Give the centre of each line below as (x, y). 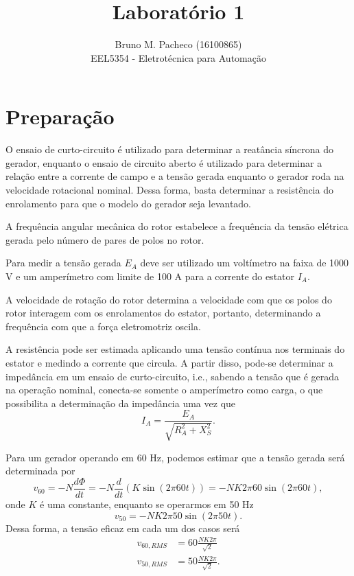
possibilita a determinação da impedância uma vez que (121, 403)
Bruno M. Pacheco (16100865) (178, 44)
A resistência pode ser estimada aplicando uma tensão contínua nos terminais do (175, 349)
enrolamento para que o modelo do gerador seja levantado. (129, 203)
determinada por (40, 471)
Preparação (60, 116)
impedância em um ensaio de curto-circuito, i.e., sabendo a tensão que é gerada (173, 376)
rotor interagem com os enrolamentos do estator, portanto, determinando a (163, 313)
